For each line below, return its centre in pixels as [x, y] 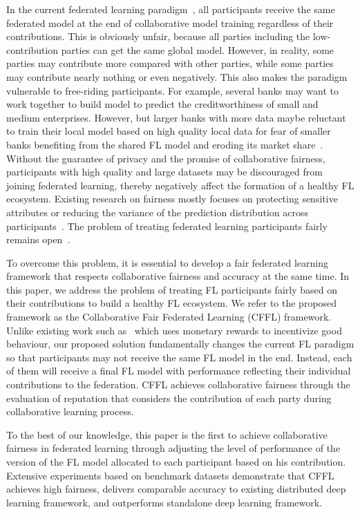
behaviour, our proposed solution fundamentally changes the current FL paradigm [180, 344]
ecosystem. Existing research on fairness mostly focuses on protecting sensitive [172, 199]
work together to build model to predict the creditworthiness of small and [162, 104]
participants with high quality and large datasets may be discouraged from [164, 172]
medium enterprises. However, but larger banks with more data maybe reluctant [176, 117]
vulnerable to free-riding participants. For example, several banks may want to [172, 90]
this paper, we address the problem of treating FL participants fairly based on [172, 289]
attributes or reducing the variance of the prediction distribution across [157, 212]
